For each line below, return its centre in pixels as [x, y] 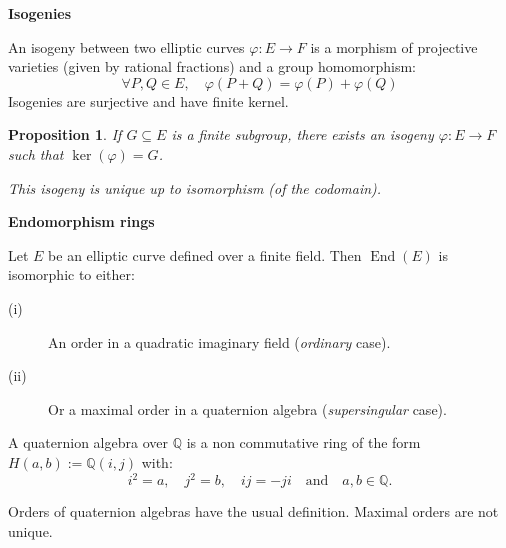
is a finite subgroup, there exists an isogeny [302, 134]
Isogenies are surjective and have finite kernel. [148, 100]
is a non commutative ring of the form [303, 442]
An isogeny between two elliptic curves [126, 46]
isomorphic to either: [71, 274]
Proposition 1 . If [65, 134]
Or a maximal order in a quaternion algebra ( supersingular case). [247, 408]
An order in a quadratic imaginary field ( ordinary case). [219, 341]
